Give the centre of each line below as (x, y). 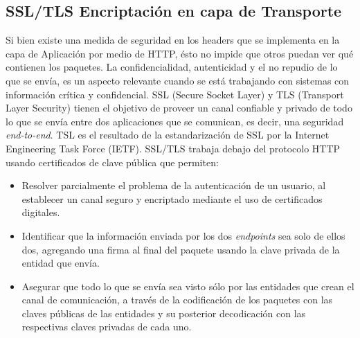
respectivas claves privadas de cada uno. (107, 327)
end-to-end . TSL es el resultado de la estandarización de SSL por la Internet (168, 135)
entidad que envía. (61, 263)
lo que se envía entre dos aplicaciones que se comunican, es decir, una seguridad (175, 121)
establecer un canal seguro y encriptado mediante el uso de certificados (172, 198)
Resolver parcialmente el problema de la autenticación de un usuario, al (174, 185)
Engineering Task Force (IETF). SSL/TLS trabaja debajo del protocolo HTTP (173, 148)
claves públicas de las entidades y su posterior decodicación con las (164, 313)
